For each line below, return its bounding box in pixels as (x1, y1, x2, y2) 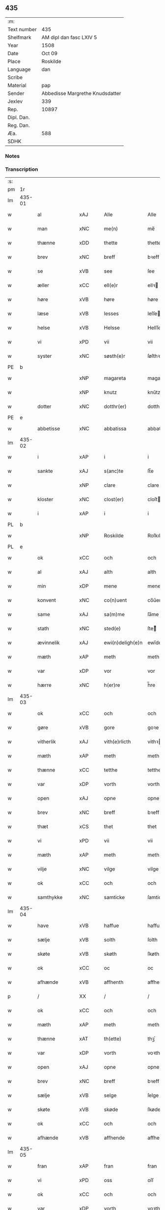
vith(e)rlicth (104, 738, 131, 745)
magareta (104, 375, 126, 382)
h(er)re (104, 682, 120, 688)
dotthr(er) (104, 403, 127, 410)
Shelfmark (7, 34, 31, 41)
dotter (37, 403, 52, 410)
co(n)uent (104, 597, 127, 604)
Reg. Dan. (7, 122, 30, 128)
